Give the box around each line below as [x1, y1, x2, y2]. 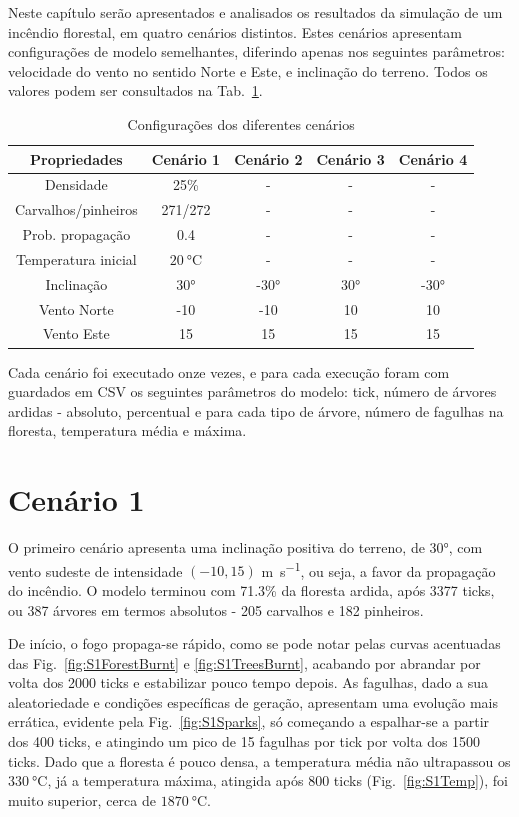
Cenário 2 [234, 148, 303, 169]
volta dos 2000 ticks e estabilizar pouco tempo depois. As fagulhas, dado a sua [8, 672, 489, 693]
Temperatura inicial [16, 248, 137, 269]
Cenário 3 [316, 148, 385, 169]
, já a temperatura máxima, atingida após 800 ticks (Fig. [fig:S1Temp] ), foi [47, 770, 508, 791]
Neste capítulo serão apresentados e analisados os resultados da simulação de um [8, 2, 503, 22]
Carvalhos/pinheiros [15, 199, 138, 220]
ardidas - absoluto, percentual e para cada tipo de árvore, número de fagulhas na [8, 400, 504, 421]
